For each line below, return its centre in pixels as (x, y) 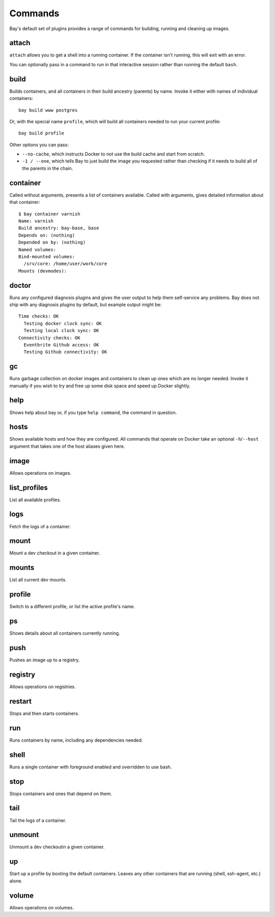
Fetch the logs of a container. (40, 526)
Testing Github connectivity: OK (65, 352)
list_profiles (29, 487)
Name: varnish (36, 221)
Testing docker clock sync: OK (63, 323)
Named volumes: (37, 249)
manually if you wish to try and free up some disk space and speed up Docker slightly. (100, 386)
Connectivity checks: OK (49, 338)
